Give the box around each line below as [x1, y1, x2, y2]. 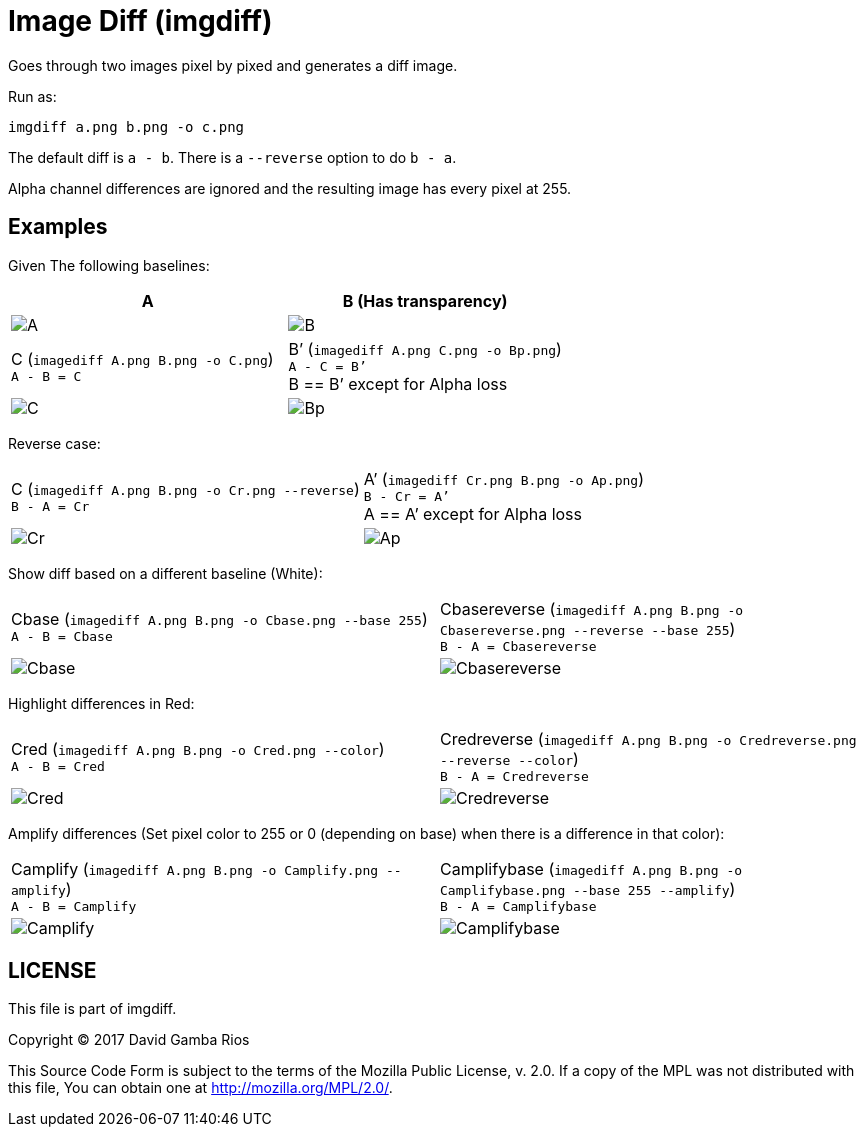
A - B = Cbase [11, 628, 113, 644]
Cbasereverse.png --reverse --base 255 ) [440, 618, 736, 639]
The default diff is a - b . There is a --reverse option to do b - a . [8, 148, 457, 166]
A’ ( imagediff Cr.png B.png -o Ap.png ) [363, 468, 644, 489]
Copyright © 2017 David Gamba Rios [8, 1031, 250, 1049]
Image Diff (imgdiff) [8, 4, 273, 38]
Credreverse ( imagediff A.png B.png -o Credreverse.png [440, 728, 857, 749]
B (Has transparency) [342, 290, 508, 311]
